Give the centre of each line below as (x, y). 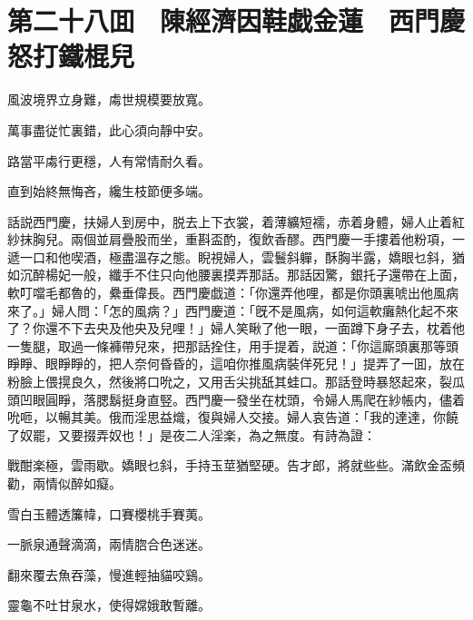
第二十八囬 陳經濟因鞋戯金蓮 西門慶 (236, 20)
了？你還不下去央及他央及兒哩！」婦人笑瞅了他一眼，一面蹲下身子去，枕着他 (236, 328)
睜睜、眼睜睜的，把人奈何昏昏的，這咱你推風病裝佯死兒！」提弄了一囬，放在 (236, 364)
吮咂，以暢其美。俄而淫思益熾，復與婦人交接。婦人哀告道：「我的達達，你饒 (233, 417)
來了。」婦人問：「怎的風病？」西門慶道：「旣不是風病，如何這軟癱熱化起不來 (233, 310)
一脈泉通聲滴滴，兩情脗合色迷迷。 (109, 544)
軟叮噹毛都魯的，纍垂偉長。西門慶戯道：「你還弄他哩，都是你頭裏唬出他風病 (233, 293)
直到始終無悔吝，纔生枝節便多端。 (109, 191)
